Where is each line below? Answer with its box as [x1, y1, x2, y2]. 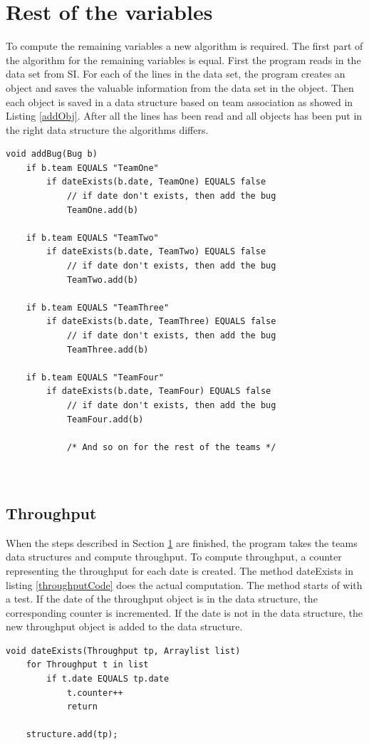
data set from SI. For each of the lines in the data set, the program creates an [6, 66, 345, 81]
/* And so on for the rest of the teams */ [66, 442, 276, 452]
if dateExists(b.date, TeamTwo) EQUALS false [46, 246, 266, 257]
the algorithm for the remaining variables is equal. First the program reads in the [6, 52, 361, 67]
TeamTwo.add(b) [66, 274, 139, 285]
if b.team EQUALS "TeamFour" [26, 372, 164, 382]
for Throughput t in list [26, 660, 149, 670]
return [66, 702, 98, 712]
